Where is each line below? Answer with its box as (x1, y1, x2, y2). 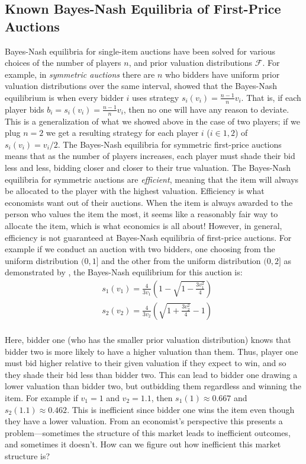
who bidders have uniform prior (165, 68, 280, 80)
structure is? (5, 449, 50, 462)
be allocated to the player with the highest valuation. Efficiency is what (5, 185, 265, 197)
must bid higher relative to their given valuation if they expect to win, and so (5, 357, 286, 369)
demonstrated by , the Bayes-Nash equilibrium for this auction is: (5, 266, 243, 278)
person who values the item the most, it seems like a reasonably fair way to (5, 208, 278, 220)
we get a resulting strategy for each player (46, 126, 199, 139)
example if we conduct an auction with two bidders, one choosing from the (5, 243, 275, 255)
